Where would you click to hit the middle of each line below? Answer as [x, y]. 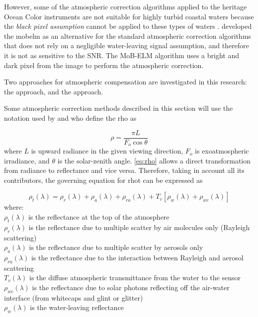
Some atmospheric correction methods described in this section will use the [119, 108]
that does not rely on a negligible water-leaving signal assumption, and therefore [127, 45]
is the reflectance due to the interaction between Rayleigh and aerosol [137, 257]
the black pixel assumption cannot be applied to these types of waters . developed [128, 26]
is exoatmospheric [222, 151]
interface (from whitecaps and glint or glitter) [74, 297]
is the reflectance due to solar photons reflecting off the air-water [131, 287]
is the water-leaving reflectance [77, 307]
